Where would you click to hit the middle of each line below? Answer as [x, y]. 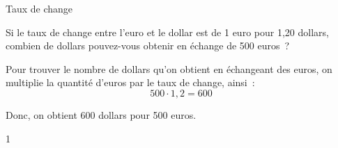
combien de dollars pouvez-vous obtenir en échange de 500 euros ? [148, 46]
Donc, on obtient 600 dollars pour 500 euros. [101, 114]
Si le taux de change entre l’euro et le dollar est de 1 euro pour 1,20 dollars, [167, 32]
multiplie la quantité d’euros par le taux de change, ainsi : [130, 82]
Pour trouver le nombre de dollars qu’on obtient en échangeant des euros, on [169, 68]
